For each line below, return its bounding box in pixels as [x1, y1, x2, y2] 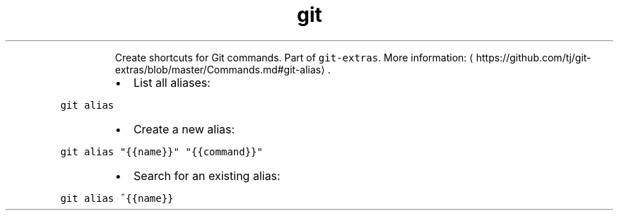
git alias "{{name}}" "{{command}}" [60, 145, 263, 157]
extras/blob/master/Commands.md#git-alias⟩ [114, 63, 325, 76]
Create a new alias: [133, 121, 235, 136]
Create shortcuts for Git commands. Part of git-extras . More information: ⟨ [114, 51, 473, 64]
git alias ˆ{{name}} [60, 192, 174, 204]
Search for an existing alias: [133, 168, 281, 183]
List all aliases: [133, 75, 211, 90]
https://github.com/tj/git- [476, 51, 591, 64]
